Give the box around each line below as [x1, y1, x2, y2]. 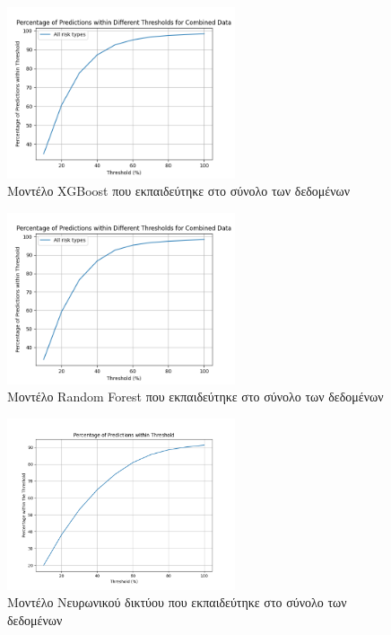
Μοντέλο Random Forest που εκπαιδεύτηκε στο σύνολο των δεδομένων [7, 387, 384, 406]
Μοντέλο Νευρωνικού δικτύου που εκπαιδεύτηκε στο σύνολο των [7, 593, 347, 612]
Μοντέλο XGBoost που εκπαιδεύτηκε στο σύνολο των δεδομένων [7, 181, 351, 200]
